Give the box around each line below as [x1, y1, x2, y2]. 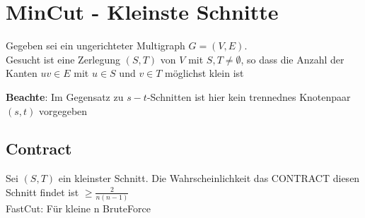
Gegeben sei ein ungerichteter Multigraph [6, 38, 185, 53]
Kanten [6, 66, 37, 80]
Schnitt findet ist [6, 184, 79, 199]
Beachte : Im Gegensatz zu [6, 89, 124, 104]
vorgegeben [39, 103, 88, 118]
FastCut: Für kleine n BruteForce [6, 201, 151, 216]
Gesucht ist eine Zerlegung [6, 52, 121, 66]
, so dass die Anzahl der [241, 52, 344, 66]
